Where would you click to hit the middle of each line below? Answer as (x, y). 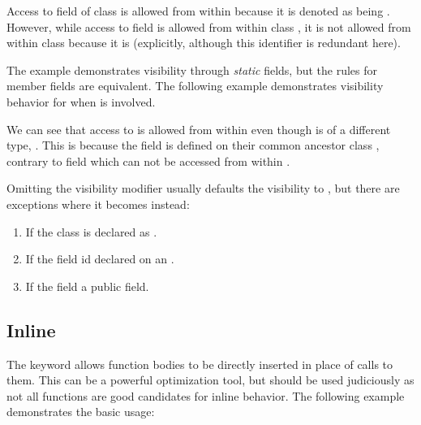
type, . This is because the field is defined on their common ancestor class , (193, 145)
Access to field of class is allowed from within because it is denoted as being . (198, 11)
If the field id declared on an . (100, 259)
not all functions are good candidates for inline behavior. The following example (206, 395)
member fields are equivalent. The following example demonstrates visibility (195, 86)
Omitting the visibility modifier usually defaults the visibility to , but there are (203, 188)
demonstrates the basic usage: (81, 412)
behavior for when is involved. (81, 101)
